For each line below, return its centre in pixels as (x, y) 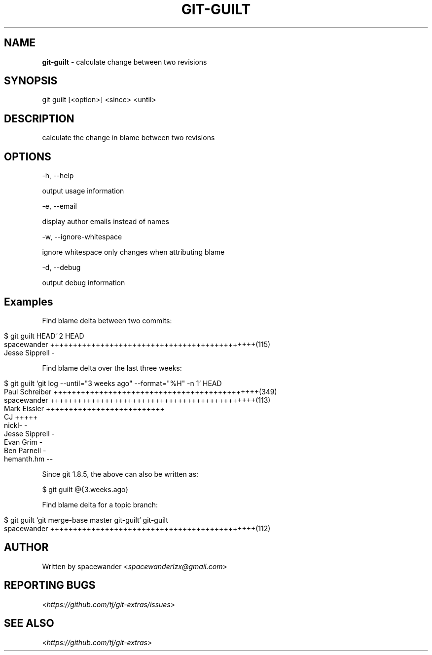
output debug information (84, 283)
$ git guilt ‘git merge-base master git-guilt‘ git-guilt (86, 520)
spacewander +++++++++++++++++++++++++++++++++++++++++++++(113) (137, 400)
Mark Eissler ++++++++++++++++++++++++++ (84, 408)
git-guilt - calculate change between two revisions (125, 62)
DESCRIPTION (39, 118)
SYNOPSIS (31, 81)
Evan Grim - (23, 442)
